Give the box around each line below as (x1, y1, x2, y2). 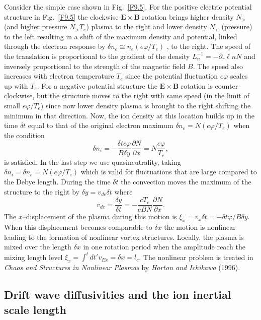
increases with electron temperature (4, 71, 114, 81)
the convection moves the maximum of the (121, 176, 251, 187)
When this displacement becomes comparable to (4, 222, 152, 232)
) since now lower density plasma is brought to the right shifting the (40, 100, 251, 110)
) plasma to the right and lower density (86, 21, 207, 32)
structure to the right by (4, 186, 79, 197)
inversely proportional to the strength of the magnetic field (4, 60, 186, 71)
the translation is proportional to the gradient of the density (4, 50, 190, 61)
